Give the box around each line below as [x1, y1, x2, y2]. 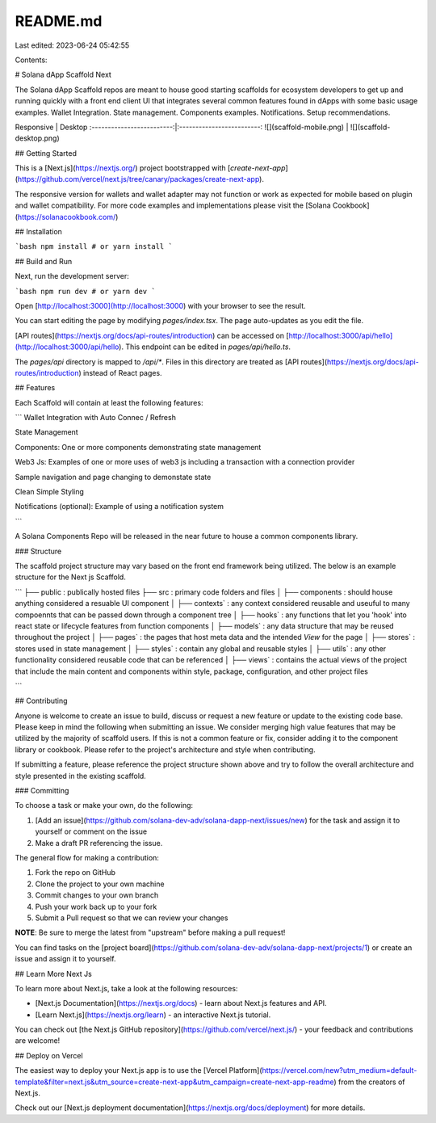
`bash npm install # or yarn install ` [15, 242, 173, 251]
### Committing [15, 786, 69, 796]
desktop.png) [15, 133, 60, 143]
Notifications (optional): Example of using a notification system [15, 502, 224, 511]
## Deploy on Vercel [15, 1050, 84, 1060]
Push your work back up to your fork [35, 902, 157, 911]
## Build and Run [15, 256, 73, 266]
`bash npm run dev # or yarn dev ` [15, 287, 157, 296]
